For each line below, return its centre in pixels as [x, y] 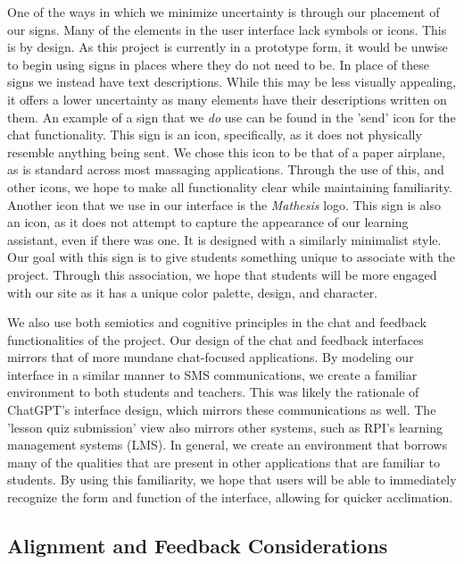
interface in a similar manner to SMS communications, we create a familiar [212, 374]
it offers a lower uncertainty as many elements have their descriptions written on [227, 99]
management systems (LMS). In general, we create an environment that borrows [227, 445]
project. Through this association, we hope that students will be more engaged [222, 274]
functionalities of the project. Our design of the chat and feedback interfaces [215, 339]
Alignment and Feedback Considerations [198, 546]
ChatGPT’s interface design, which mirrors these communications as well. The [222, 410]
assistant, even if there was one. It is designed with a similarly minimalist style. [224, 239]
